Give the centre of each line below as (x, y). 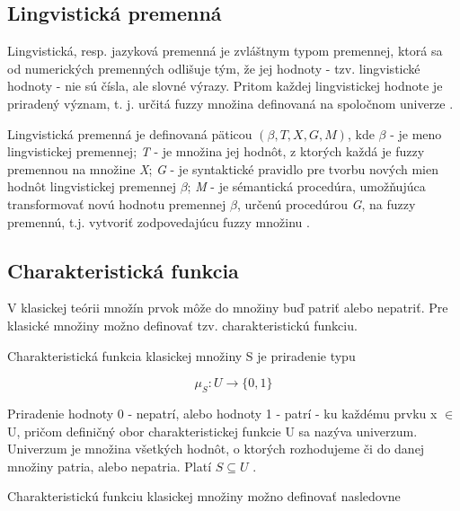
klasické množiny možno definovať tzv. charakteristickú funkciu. (182, 325)
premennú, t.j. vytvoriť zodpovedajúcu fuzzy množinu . (159, 221)
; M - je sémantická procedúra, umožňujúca (306, 186)
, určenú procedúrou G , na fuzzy (326, 203)
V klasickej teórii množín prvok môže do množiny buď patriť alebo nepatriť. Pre (228, 308)
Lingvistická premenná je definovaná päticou (130, 133)
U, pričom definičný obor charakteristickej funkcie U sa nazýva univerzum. (212, 431)
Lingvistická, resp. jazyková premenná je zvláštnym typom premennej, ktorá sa (225, 51)
